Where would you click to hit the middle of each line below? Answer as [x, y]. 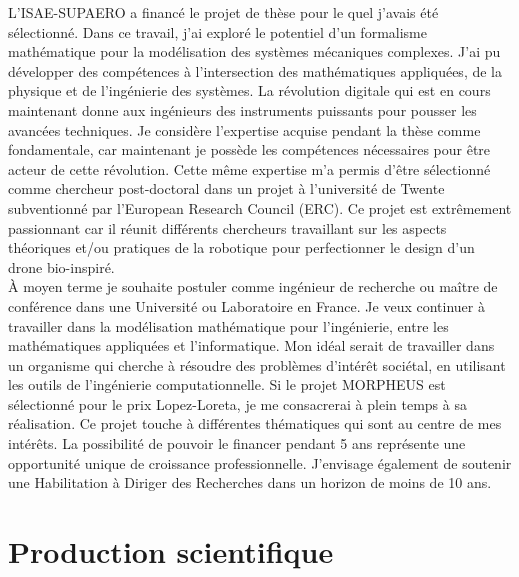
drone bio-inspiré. [61, 266]
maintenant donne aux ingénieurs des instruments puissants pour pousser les [242, 109]
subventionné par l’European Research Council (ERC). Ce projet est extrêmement [260, 207]
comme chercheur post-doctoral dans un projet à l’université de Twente [226, 188]
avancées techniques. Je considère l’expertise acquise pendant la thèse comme [244, 129]
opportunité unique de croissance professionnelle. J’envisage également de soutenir [260, 462]
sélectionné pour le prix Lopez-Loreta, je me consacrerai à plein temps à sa [237, 403]
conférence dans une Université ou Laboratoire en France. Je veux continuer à [246, 305]
